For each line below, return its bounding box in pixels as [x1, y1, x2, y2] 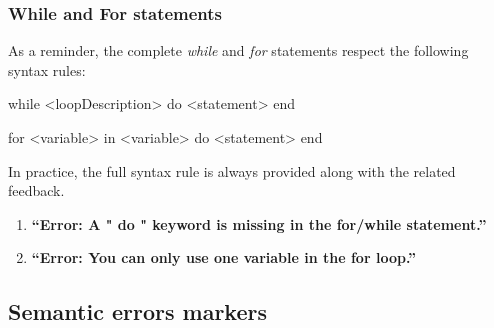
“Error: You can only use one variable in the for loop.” [31, 247, 417, 268]
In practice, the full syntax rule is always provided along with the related [8, 160, 456, 181]
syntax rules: [8, 59, 86, 80]
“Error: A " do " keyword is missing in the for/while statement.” [31, 213, 487, 234]
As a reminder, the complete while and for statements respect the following [8, 40, 469, 61]
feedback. [8, 180, 65, 201]
